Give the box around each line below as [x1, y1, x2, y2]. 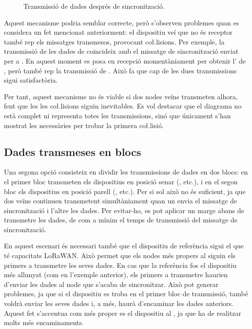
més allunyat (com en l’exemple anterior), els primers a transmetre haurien [4, 269, 228, 280]
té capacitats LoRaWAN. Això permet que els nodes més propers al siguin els [4, 250, 236, 261]
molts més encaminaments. [4, 317, 84, 328]
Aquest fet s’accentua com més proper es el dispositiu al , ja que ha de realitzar [4, 307, 242, 318]
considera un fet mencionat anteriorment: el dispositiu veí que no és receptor [4, 27, 233, 37]
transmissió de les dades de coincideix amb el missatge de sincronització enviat [4, 46, 239, 56]
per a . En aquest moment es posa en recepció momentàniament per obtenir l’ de [4, 55, 246, 66]
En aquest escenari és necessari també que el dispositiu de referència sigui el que [4, 241, 244, 251]
